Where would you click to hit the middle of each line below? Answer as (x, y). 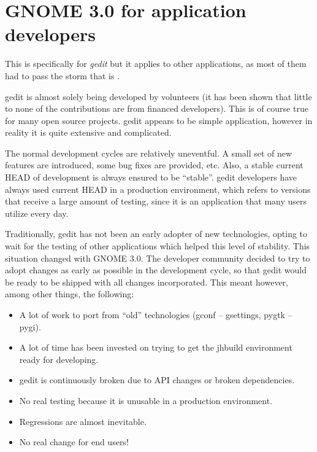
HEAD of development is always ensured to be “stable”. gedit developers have (151, 177)
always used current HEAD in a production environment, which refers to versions (158, 189)
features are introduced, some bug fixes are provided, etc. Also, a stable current (154, 165)
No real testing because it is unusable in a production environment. (146, 400)
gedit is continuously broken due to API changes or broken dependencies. (157, 380)
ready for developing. (59, 359)
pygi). (30, 326)
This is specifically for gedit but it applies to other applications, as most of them (156, 64)
